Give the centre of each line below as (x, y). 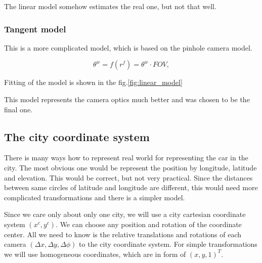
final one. (18, 109)
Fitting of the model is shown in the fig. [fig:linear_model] (93, 82)
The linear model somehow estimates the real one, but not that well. (110, 6)
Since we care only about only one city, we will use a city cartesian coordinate (125, 214)
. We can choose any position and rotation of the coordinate (149, 224)
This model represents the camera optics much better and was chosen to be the (127, 99)
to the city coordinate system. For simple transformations (168, 244)
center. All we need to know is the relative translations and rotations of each (123, 234)
